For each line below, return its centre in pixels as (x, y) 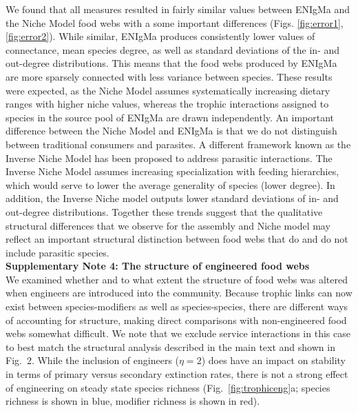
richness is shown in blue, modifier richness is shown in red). (133, 401)
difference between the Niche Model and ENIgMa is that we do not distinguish (171, 131)
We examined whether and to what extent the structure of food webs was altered (177, 279)
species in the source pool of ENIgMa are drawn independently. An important (170, 117)
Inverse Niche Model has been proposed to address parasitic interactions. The (169, 158)
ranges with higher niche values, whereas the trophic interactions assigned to (167, 104)
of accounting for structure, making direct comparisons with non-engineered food (176, 320)
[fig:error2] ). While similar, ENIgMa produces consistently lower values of (160, 36)
